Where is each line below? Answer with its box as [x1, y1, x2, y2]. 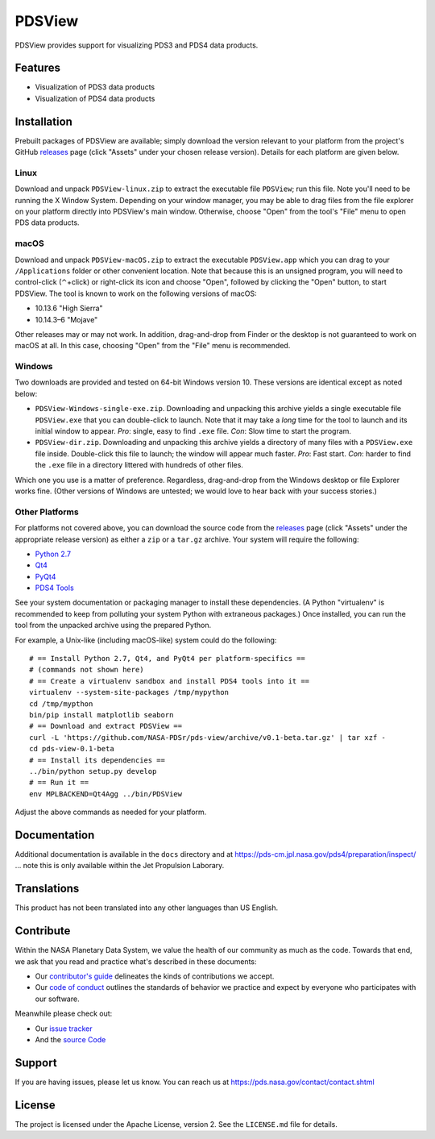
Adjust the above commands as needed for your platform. [14, 807, 207, 817]
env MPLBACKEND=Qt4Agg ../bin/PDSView [29, 789, 183, 798]
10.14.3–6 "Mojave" [35, 314, 98, 324]
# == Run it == [29, 778, 89, 788]
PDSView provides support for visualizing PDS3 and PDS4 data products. [14, 40, 259, 50]
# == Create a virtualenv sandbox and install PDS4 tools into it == [29, 676, 310, 685]
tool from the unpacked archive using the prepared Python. [14, 621, 212, 630]
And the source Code [35, 1034, 106, 1044]
